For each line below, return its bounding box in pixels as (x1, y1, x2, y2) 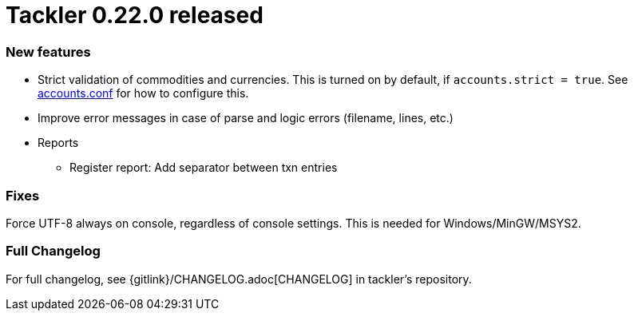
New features (6, 43, 91, 60)
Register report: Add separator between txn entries (69, 160, 338, 175)
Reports (38, 136, 79, 150)
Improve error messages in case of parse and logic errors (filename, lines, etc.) (38, 111, 454, 125)
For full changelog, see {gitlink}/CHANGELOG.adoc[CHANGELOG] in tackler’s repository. (6, 271, 472, 286)
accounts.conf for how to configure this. (38, 86, 249, 101)
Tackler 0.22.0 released (6, 2, 264, 29)
